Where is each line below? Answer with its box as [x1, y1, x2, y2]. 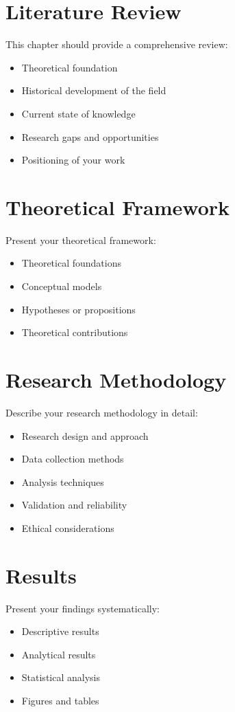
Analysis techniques [21, 474, 104, 489]
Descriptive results [21, 624, 99, 638]
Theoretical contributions [21, 325, 128, 340]
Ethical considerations [21, 520, 114, 535]
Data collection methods [21, 452, 124, 466]
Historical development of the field [21, 83, 166, 98]
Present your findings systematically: [5, 601, 160, 615]
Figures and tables [21, 693, 99, 707]
